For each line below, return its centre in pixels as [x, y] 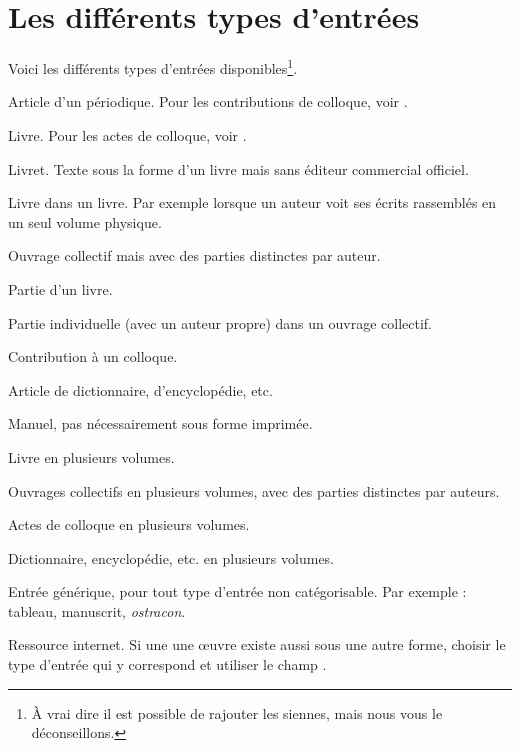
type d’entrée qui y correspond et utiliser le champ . [167, 664]
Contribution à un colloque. [93, 356]
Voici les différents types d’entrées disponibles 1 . [153, 66]
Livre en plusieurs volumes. [91, 456]
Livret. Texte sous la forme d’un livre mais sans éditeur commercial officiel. [238, 168]
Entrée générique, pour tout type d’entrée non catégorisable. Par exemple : [237, 591]
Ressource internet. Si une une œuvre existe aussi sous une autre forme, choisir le [257, 644]
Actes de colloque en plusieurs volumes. [129, 524]
